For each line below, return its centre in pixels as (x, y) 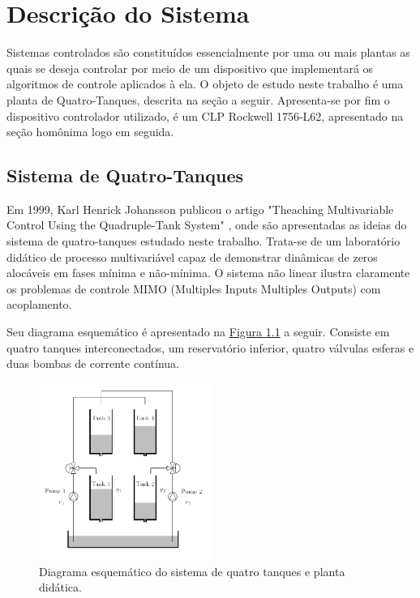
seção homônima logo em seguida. (90, 132)
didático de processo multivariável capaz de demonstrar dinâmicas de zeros (192, 256)
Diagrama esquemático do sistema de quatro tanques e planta (192, 571)
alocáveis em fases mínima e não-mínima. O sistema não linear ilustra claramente (208, 273)
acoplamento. (39, 304)
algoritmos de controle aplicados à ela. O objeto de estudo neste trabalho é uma (205, 84)
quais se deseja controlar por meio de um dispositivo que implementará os (190, 68)
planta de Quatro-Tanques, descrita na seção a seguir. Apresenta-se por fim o (198, 99)
